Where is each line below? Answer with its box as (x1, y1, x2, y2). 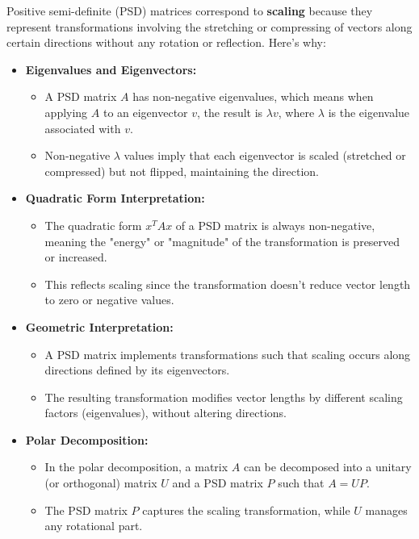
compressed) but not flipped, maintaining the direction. (44, 162, 319, 179)
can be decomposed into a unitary (243, 458, 412, 475)
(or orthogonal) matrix (44, 474, 157, 491)
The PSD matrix (44, 501, 128, 518)
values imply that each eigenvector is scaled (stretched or (124, 147, 406, 164)
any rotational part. (44, 517, 143, 534)
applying (44, 103, 88, 120)
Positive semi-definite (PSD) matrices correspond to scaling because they (6, 2, 373, 19)
